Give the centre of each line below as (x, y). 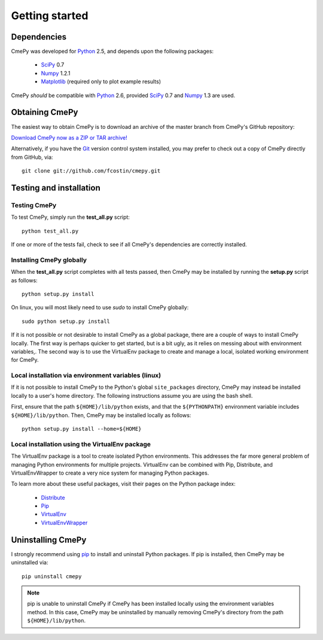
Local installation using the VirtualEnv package (81, 444)
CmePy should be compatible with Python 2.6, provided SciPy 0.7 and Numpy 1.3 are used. (123, 95)
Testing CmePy (34, 205)
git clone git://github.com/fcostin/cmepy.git (91, 171)
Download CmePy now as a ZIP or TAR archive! (69, 137)
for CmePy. (25, 360)
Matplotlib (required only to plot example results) (101, 81)
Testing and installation (56, 188)
